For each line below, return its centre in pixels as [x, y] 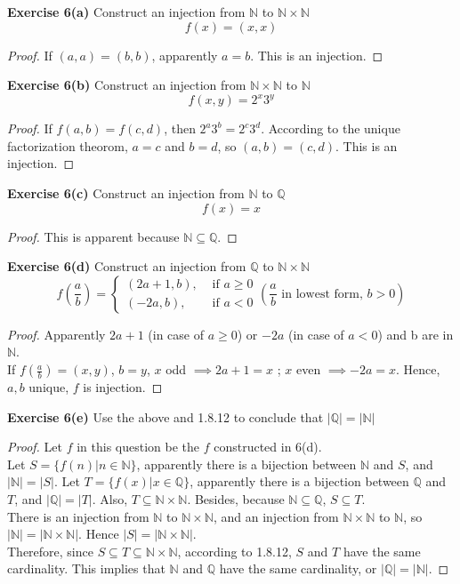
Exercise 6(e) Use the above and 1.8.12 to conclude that [165, 416]
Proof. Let [35, 447]
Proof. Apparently [56, 334]
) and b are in [416, 334]
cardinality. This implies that [86, 568]
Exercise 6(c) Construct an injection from [126, 193]
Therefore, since [50, 551]
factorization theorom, [68, 145]
